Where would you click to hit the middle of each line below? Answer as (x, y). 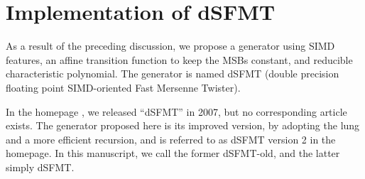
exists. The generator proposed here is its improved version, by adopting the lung (183, 125)
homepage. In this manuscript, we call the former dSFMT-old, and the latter (173, 153)
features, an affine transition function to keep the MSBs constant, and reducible (179, 59)
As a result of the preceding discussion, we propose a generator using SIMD (170, 46)
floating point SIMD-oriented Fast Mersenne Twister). (123, 87)
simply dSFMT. (40, 167)
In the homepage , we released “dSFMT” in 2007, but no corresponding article (176, 111)
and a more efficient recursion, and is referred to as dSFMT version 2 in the (171, 139)
